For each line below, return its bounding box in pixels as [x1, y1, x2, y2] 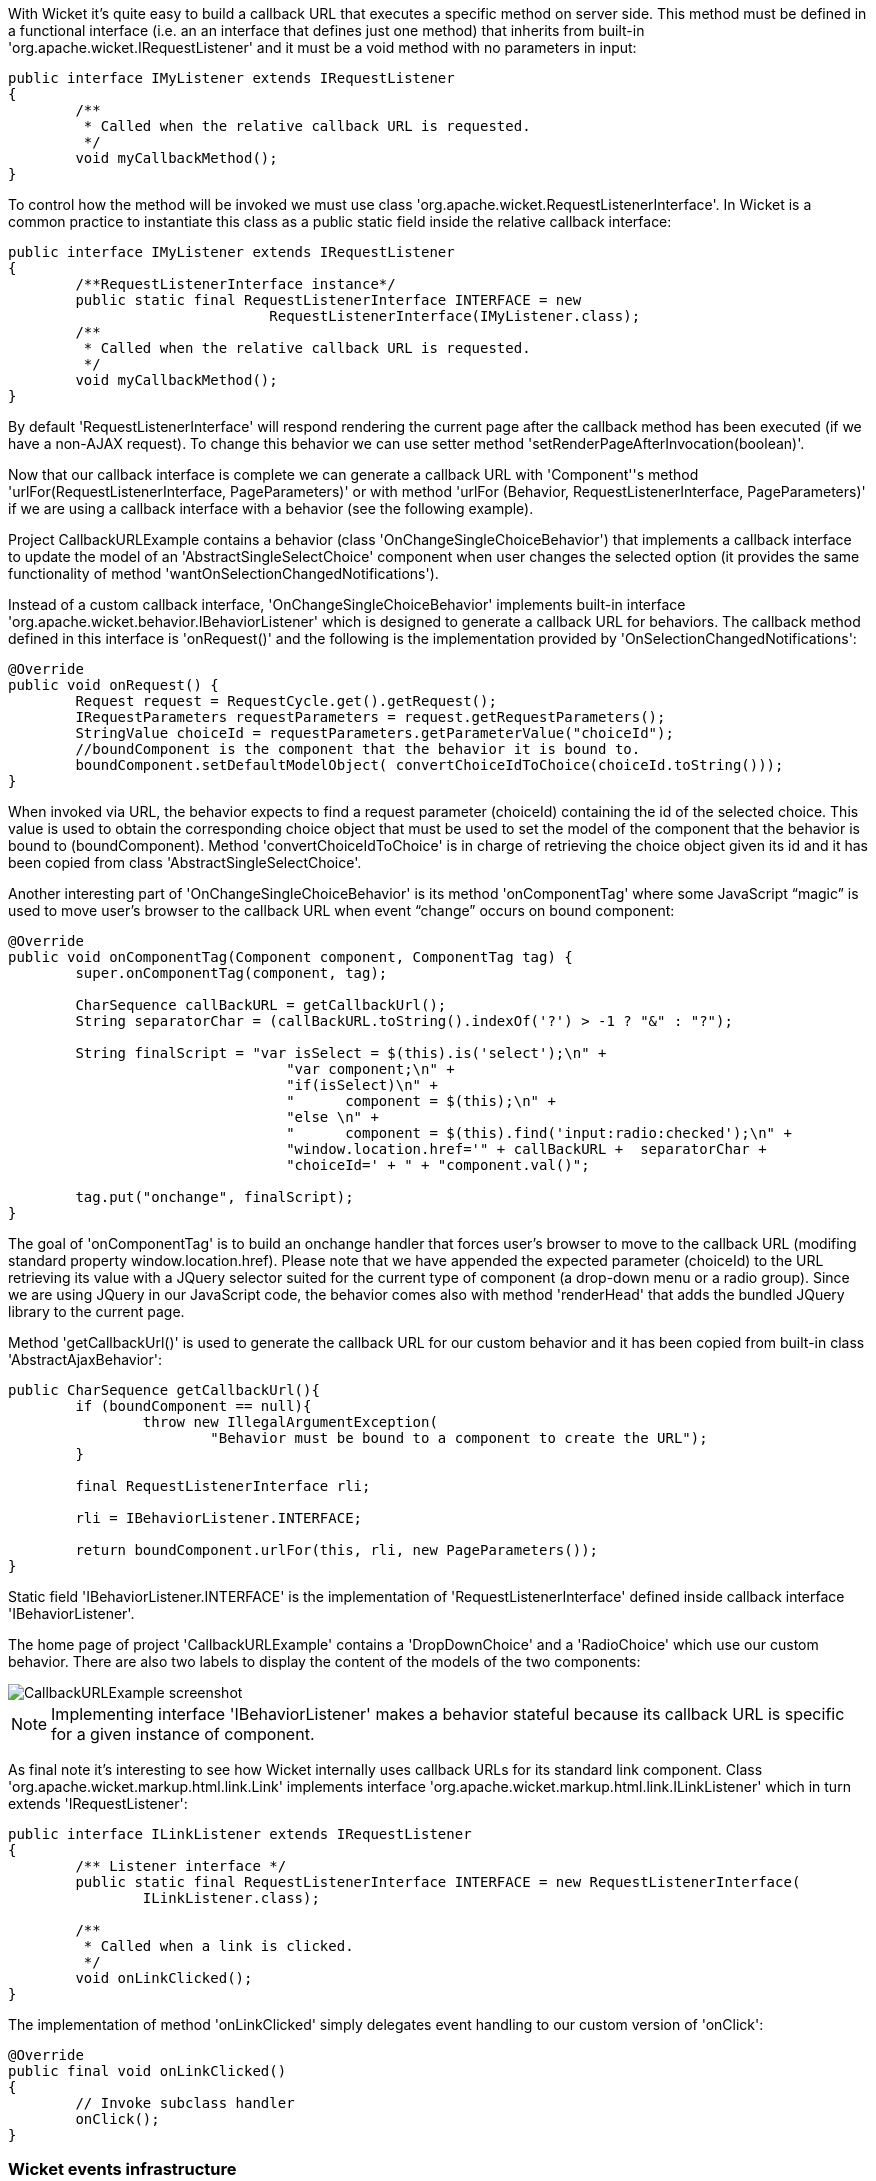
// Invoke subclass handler [75, 2095, 295, 2111]
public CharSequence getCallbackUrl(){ [8, 1382, 320, 1398]
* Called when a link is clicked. [83, 1938, 354, 1954]
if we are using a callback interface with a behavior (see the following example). [8, 500, 534, 517]
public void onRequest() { [8, 677, 219, 693]
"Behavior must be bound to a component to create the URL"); [210, 1430, 708, 1446]
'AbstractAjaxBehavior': [8, 1351, 162, 1368]
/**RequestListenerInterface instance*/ [75, 276, 396, 292]
